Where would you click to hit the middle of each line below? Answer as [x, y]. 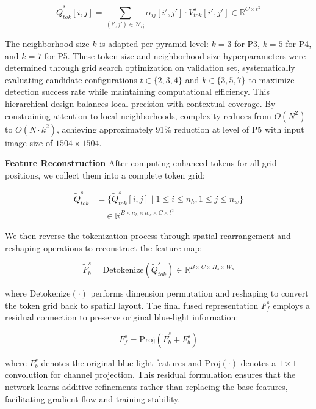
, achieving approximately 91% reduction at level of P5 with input [181, 129]
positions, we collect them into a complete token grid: [105, 175]
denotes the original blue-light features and [121, 362]
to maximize [271, 79]
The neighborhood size [47, 43]
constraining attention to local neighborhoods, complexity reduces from [138, 115]
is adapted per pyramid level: [154, 43]
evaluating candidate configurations [71, 79]
